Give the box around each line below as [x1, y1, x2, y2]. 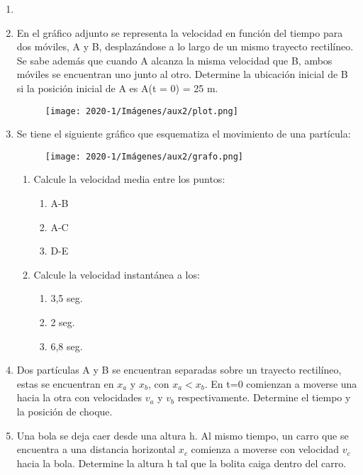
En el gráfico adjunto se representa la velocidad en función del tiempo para [16, 25, 343, 40]
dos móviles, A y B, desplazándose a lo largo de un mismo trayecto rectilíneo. [16, 39, 354, 54]
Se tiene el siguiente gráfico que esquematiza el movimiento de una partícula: [16, 126, 351, 141]
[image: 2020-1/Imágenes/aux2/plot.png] [45, 106, 238, 116]
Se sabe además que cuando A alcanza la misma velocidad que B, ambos [16, 52, 333, 67]
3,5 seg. [50, 291, 83, 306]
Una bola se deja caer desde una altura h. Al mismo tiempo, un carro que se [16, 428, 349, 442]
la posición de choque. [16, 404, 113, 418]
